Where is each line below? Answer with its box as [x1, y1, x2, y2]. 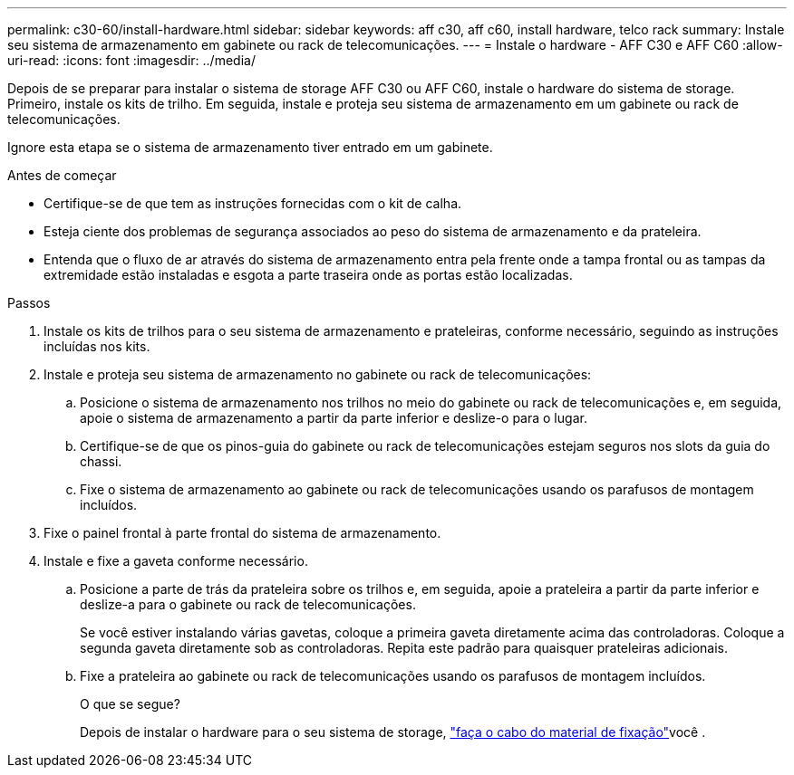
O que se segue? [80, 696, 180, 712]
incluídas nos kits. [44, 339, 150, 354]
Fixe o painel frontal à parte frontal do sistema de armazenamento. [44, 525, 441, 541]
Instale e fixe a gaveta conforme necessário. [44, 553, 308, 569]
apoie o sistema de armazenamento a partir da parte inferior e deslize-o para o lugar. [80, 410, 587, 426]
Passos [7, 295, 51, 311]
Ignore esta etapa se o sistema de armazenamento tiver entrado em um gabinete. [7, 139, 493, 155]
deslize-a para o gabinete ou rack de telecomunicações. [80, 597, 416, 612]
